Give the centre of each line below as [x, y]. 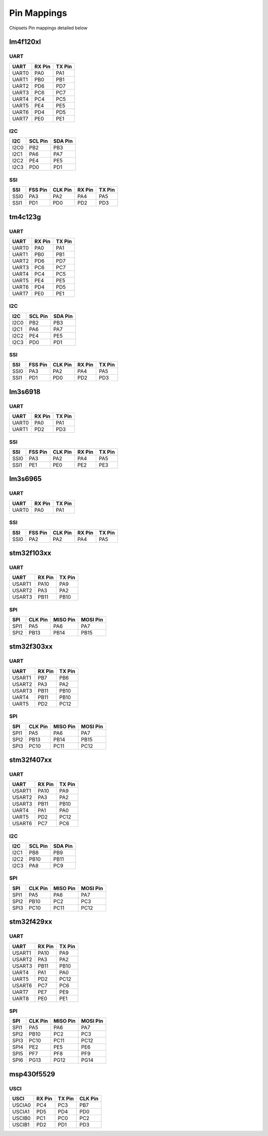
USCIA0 [22, 1105]
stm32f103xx [30, 553]
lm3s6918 [25, 392]
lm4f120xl [25, 42]
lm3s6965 [26, 479]
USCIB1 [21, 1125]
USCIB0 [21, 1118]
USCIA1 [21, 1112]
